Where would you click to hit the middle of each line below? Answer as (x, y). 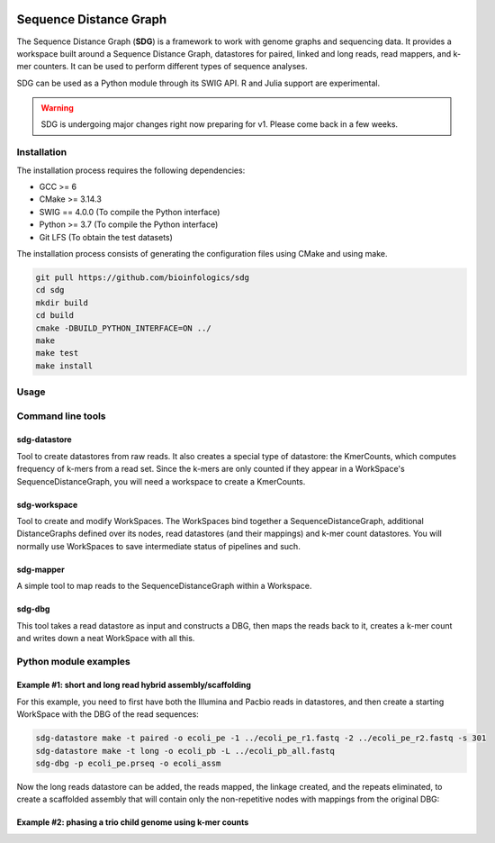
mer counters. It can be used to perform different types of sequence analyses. (162, 67)
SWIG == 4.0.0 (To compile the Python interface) (130, 212)
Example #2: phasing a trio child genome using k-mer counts (133, 822)
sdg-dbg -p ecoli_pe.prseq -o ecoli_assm (128, 764)
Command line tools (62, 416)
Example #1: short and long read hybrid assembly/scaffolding (134, 685)
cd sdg (50, 290)
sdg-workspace (47, 504)
